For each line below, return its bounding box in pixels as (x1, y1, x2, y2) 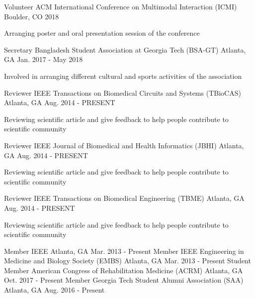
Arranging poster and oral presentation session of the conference (4, 28, 200, 38)
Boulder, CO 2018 (4, 11, 59, 21)
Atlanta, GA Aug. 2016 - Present (4, 285, 105, 295)
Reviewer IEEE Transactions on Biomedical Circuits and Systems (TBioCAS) (4, 87, 241, 98)
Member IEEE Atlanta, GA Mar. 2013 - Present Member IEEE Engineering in (4, 245, 244, 256)
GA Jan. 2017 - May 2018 (4, 54, 83, 64)
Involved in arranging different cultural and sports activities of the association (4, 70, 242, 81)
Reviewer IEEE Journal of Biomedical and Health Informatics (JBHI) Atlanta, (4, 140, 244, 150)
